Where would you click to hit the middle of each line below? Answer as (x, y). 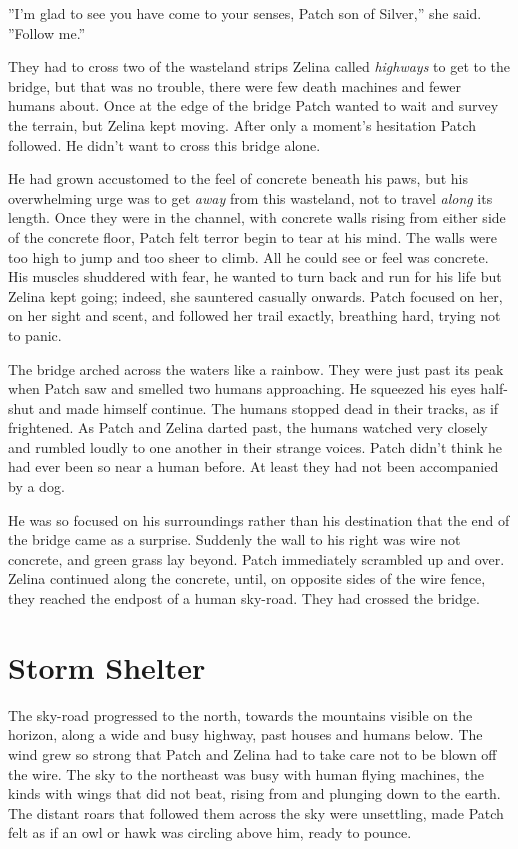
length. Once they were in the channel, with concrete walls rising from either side (257, 217)
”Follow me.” (47, 32)
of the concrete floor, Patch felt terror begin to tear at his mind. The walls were (253, 236)
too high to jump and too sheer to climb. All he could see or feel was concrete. (248, 256)
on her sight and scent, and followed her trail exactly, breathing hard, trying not (254, 315)
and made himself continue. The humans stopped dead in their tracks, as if (268, 407)
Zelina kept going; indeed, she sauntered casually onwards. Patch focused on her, (255, 295)
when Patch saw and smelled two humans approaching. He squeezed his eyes (242, 388)
